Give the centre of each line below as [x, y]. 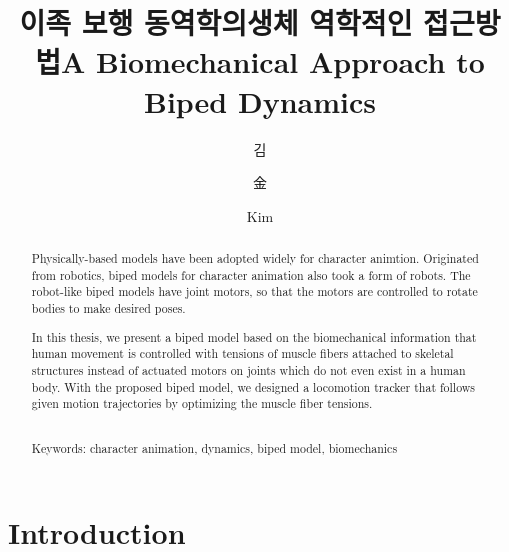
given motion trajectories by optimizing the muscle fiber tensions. [202, 403]
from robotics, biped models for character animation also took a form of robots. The [251, 274]
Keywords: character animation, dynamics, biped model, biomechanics [214, 448]
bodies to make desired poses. [108, 308]
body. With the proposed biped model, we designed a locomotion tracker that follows [253, 386]
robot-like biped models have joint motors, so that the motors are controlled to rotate [254, 291]
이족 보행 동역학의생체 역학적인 [216, 22]
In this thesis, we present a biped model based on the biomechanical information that [254, 336]
